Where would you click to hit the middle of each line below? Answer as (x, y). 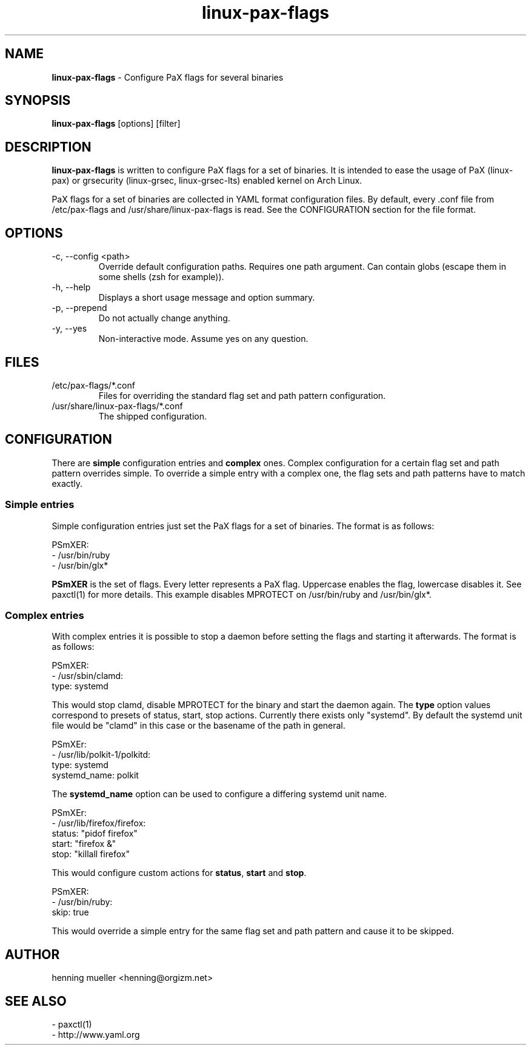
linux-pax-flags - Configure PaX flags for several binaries (168, 77)
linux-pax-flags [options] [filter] (116, 124)
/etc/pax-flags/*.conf (93, 385)
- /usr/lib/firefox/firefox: (99, 823)
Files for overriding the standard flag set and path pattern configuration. (242, 395)
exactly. (67, 483)
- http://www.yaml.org (96, 1035)
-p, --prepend (79, 308)
